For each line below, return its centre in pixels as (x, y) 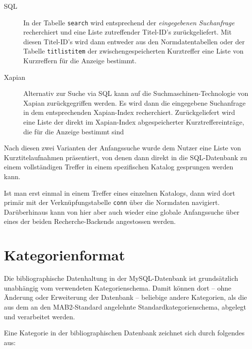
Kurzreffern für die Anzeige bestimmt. (80, 61)
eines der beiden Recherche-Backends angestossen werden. (90, 221)
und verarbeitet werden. (40, 316)
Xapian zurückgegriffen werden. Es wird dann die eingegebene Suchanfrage (134, 102)
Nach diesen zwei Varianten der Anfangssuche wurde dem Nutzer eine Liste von (123, 148)
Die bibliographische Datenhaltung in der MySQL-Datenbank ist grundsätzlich (121, 278)
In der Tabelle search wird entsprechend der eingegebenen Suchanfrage (129, 22)
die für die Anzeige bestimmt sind (74, 131)
